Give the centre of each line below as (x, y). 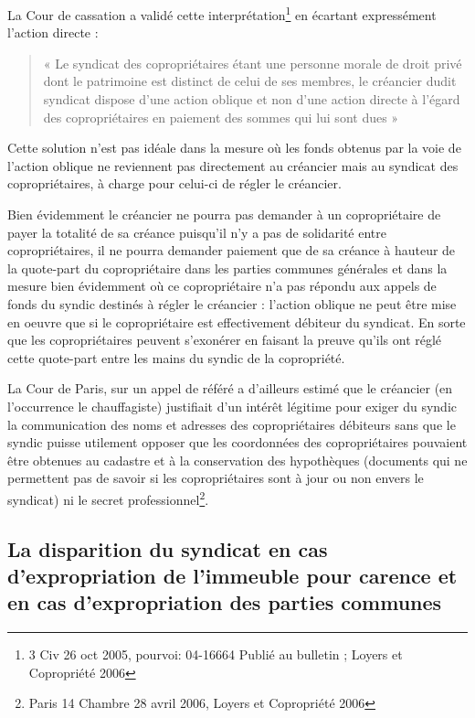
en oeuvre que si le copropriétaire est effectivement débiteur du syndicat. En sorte (237, 321)
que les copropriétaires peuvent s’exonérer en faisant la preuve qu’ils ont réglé (225, 340)
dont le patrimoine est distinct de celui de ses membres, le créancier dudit (250, 81)
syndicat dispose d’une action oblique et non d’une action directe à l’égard (252, 99)
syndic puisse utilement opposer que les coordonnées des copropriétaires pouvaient (237, 442)
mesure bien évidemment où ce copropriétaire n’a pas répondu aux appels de (222, 286)
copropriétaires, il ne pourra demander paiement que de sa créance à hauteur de (232, 250)
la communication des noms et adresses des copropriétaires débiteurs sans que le (232, 424)
